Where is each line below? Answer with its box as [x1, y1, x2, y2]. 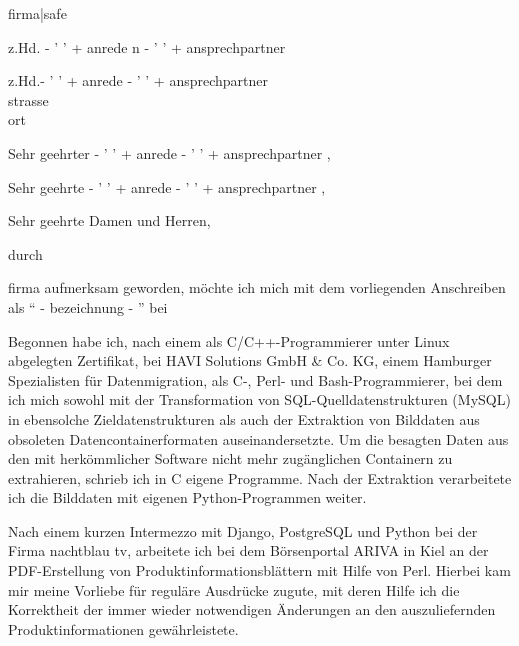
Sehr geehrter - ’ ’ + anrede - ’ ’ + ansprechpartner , [8, 142, 331, 163]
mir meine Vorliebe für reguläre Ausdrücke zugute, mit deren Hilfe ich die [8, 579, 460, 600]
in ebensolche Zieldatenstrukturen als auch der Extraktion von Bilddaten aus [8, 408, 480, 429]
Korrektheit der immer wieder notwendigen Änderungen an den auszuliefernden [8, 599, 496, 620]
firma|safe [8, 3, 67, 23]
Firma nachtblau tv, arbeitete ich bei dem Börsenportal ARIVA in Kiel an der [8, 540, 489, 561]
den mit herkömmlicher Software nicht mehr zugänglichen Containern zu [8, 448, 453, 469]
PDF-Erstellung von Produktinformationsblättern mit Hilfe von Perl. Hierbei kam [8, 560, 511, 581]
